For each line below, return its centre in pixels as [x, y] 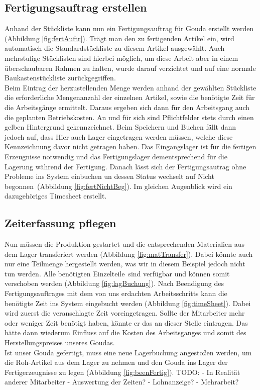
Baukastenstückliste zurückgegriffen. [60, 78]
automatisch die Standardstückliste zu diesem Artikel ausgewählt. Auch [115, 48]
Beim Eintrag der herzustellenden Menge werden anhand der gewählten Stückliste [131, 87]
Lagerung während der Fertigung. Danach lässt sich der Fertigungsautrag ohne [125, 166]
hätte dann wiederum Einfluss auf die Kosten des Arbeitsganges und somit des [125, 332]
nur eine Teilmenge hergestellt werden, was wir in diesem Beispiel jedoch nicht [125, 264]
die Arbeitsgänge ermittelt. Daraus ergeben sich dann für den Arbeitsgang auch [127, 107]
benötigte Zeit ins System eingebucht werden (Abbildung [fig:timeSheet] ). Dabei [128, 303]
